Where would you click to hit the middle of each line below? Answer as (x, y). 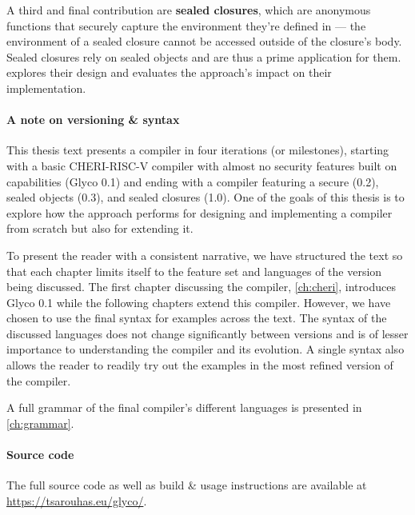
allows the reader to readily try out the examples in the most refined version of (200, 365)
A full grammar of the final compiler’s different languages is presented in (184, 407)
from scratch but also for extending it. (100, 228)
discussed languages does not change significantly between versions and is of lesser (207, 333)
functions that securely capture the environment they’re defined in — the (186, 25)
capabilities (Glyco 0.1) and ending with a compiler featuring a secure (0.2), (193, 181)
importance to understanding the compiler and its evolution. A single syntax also (206, 349)
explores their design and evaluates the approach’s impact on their (169, 72)
